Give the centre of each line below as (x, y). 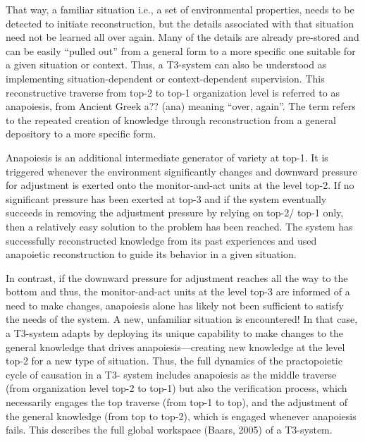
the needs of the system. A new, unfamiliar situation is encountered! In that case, (182, 319)
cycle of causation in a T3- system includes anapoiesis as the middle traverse (171, 374)
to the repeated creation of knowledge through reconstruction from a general (171, 119)
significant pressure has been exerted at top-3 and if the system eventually (166, 198)
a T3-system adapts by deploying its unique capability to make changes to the (175, 333)
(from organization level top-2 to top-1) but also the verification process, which (177, 388)
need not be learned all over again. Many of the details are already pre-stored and (182, 37)
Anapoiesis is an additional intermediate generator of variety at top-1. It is (167, 157)
